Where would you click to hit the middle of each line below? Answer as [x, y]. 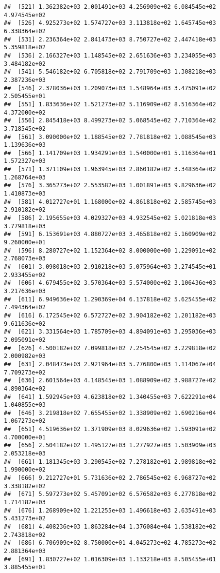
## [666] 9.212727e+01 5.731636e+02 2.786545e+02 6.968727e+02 [110, 478]
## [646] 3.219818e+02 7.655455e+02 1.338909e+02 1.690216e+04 [110, 413]
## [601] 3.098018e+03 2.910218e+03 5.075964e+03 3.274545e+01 [110, 267]
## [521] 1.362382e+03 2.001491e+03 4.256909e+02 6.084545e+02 [110, 7]
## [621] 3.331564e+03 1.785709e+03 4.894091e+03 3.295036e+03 [110, 332]
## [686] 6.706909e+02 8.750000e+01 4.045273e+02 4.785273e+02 [110, 543]
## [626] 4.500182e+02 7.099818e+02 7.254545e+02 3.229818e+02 [110, 348]
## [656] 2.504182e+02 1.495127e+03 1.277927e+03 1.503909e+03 [110, 445]
